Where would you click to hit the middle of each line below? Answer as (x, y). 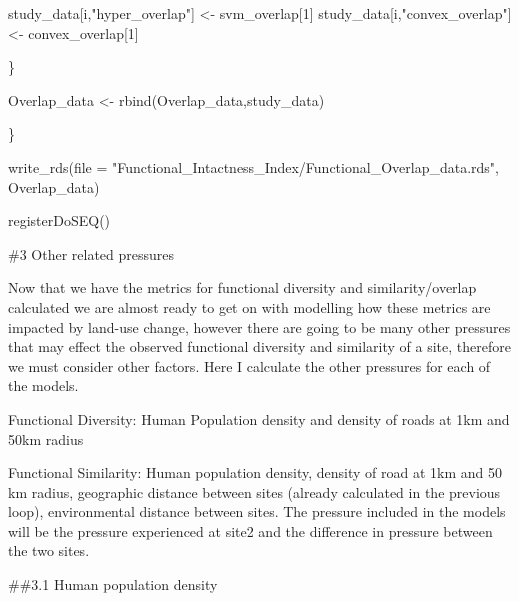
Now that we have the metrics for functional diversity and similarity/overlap (242, 287)
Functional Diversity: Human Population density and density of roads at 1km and (259, 418)
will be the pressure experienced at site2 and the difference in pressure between (250, 530)
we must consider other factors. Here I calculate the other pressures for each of (249, 365)
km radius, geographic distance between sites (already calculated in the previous (254, 491)
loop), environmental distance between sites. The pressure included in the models (257, 511)
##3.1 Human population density (113, 584)
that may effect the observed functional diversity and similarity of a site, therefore (259, 346)
